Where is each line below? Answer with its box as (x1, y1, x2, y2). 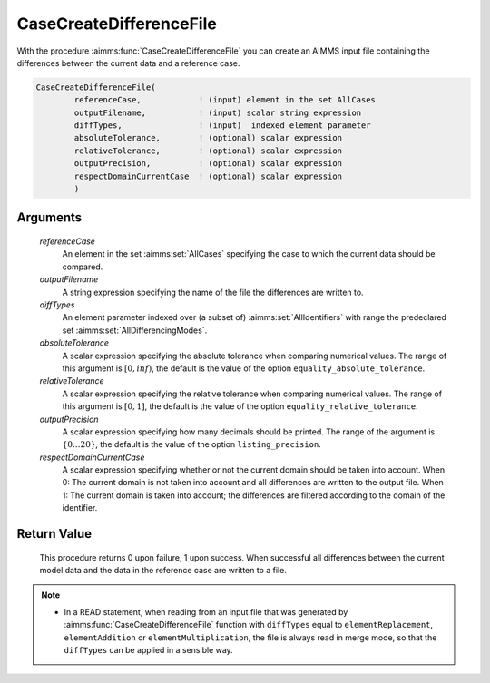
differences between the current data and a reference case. (16, 57, 240, 68)
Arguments (16, 210, 83, 226)
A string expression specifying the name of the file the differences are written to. (62, 287, 364, 298)
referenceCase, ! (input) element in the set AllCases (73, 95, 377, 105)
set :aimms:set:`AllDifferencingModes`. (62, 325, 208, 336)
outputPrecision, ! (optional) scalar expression (73, 159, 343, 169)
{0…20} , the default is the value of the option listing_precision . (62, 439, 321, 450)
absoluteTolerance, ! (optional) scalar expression (73, 132, 343, 143)
